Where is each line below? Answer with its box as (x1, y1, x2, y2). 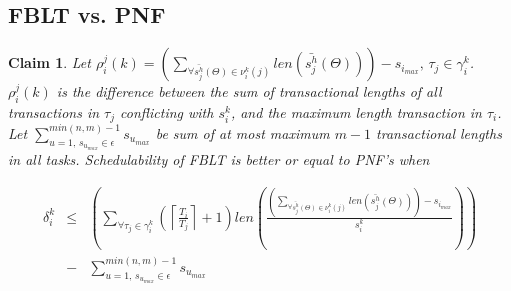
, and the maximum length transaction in (230, 102, 482, 122)
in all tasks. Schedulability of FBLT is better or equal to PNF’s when (8, 148, 430, 169)
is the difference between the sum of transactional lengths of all (56, 81, 442, 102)
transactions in (8, 102, 100, 122)
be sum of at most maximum (155, 122, 330, 143)
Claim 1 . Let (8, 52, 91, 73)
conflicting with (120, 102, 214, 122)
